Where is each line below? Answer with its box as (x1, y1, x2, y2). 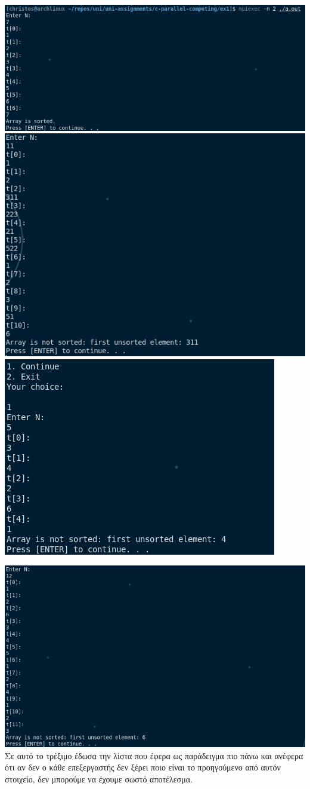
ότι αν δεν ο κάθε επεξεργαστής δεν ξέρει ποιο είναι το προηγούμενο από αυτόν (5, 761, 281, 773)
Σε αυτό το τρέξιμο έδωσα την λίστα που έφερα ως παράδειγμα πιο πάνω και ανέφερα (5, 749, 303, 762)
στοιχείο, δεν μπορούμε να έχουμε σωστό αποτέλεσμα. (5, 773, 193, 785)
